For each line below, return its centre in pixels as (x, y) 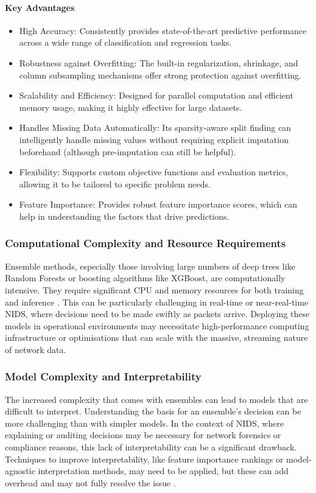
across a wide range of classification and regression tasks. (125, 42)
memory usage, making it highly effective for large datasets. (131, 107)
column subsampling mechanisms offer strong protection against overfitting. (160, 75)
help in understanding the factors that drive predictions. (124, 216)
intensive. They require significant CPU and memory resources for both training (154, 289)
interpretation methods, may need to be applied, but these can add (163, 471)
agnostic (20, 471)
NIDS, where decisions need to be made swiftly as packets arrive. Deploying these (157, 314)
